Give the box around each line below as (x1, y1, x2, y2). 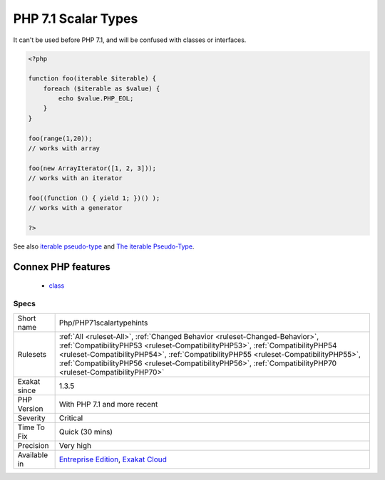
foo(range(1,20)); (28, 134, 93, 142)
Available (17, 449, 48, 459)
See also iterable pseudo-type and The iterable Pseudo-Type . (13, 242, 195, 251)
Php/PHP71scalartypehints (58, 318, 148, 328)
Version (17, 403, 43, 413)
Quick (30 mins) (58, 427, 113, 437)
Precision (17, 440, 49, 450)
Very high (58, 440, 92, 450)
